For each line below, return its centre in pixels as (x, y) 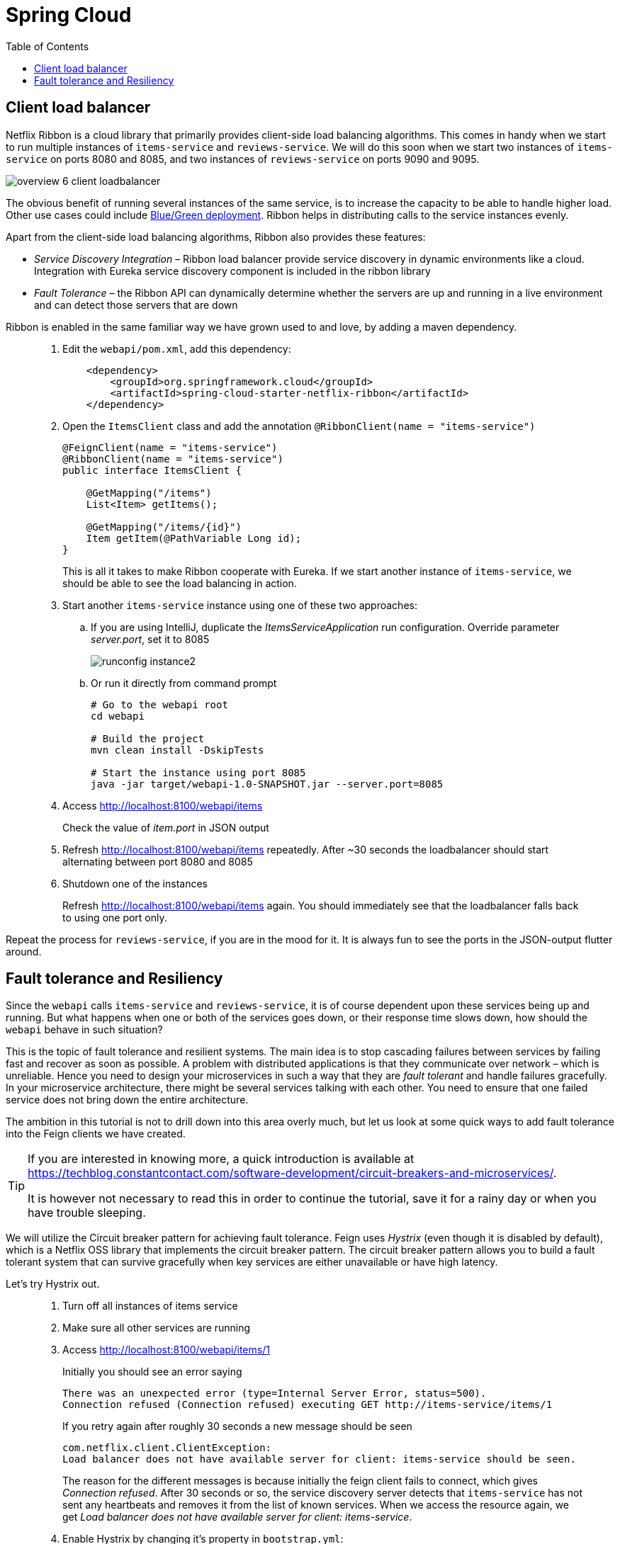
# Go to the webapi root (159, 704)
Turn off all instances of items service (150, 1306)
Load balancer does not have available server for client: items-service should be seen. (319, 1459)
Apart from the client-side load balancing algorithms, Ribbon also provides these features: (216, 237)
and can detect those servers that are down (136, 305)
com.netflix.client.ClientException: (167, 1448)
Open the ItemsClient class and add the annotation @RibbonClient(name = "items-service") (299, 426)
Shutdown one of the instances (135, 883)
